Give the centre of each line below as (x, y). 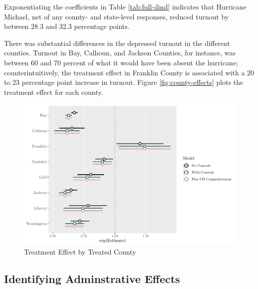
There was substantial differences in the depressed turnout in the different (117, 43)
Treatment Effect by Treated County (80, 252)
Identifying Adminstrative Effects (92, 279)
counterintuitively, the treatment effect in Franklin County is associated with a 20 (129, 72)
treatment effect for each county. (54, 92)
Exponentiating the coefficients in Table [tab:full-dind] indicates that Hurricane (125, 6)
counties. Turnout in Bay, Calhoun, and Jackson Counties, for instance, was (120, 53)
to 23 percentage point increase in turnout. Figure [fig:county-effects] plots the (124, 82)
